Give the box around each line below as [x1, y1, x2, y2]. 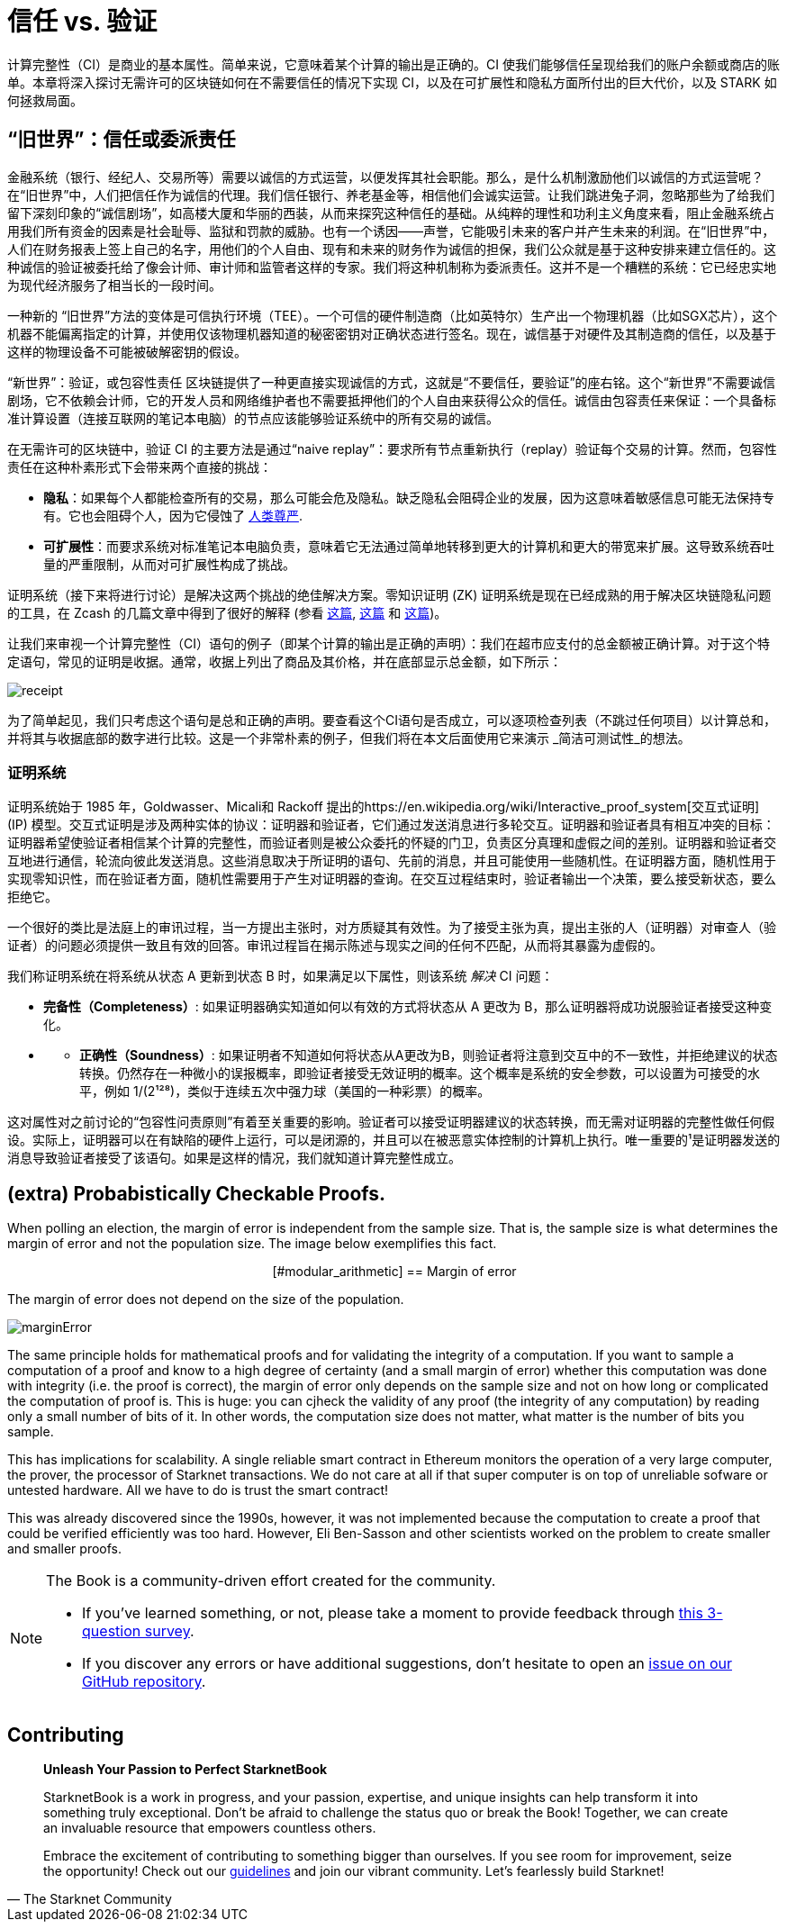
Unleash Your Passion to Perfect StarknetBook [43, 1761, 328, 1778]
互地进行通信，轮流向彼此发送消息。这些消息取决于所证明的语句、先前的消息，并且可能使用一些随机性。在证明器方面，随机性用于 [7, 853, 776, 869]
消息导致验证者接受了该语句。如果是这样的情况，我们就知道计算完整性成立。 [7, 1150, 461, 1166]
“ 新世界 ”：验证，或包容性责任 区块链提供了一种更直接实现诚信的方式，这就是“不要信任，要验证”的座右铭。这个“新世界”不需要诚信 [7, 374, 775, 390]
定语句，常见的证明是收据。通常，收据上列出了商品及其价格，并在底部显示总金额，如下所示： [7, 653, 562, 669]
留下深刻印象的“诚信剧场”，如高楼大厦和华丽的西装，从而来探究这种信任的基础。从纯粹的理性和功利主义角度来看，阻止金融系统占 [7, 204, 775, 221]
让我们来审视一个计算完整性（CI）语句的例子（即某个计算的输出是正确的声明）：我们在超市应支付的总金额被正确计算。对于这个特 [7, 635, 770, 651]
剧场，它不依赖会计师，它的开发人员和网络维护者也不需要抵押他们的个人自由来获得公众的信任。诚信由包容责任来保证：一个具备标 [7, 392, 776, 408]
